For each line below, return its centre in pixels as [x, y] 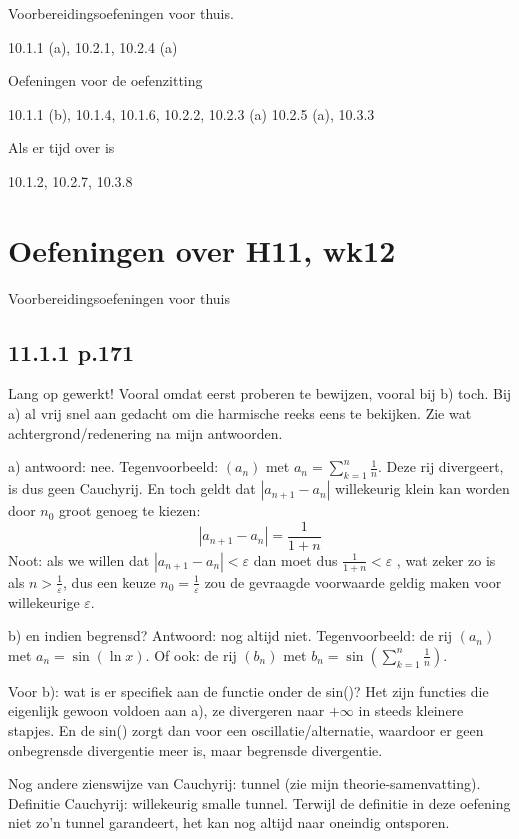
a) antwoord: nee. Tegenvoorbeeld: [113, 466]
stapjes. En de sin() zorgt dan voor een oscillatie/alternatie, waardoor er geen [246, 729]
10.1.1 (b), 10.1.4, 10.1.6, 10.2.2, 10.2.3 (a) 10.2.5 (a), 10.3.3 [191, 113]
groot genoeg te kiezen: [130, 510]
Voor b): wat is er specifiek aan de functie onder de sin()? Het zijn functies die [248, 690]
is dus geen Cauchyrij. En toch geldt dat [132, 488]
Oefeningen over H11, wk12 [202, 249]
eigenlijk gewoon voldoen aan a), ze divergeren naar [166, 710]
